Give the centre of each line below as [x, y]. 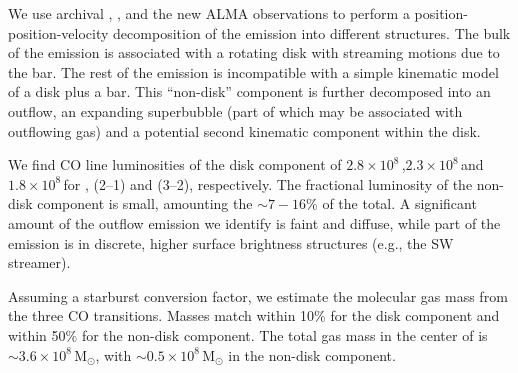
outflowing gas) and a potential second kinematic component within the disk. [244, 130]
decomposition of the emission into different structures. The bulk [312, 32]
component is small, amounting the [145, 203]
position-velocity [58, 32]
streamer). [39, 262]
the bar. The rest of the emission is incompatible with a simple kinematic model [253, 71]
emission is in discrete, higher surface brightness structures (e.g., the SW [231, 242]
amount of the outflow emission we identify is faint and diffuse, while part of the [254, 222]
